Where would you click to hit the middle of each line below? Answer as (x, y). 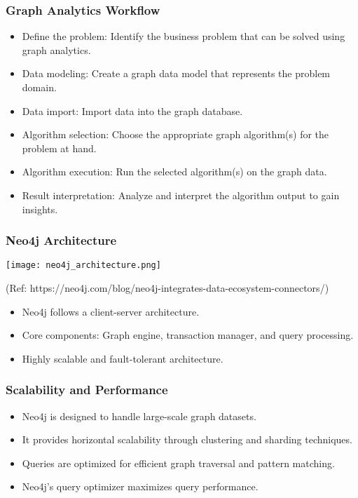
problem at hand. (59, 148)
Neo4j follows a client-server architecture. (111, 311)
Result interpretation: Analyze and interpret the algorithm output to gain (181, 195)
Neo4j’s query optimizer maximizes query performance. (140, 486)
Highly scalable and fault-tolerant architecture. (123, 358)
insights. (40, 209)
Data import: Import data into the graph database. (132, 110)
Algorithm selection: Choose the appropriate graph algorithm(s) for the (175, 134)
